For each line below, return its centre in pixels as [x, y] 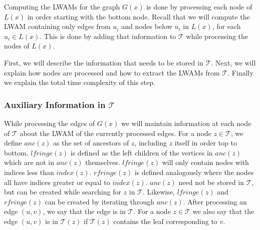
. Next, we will [233, 62]
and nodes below [147, 26]
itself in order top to [206, 143]
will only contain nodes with [205, 162]
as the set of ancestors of [91, 143]
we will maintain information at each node [186, 123]
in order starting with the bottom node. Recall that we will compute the [139, 16]
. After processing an [215, 201]
